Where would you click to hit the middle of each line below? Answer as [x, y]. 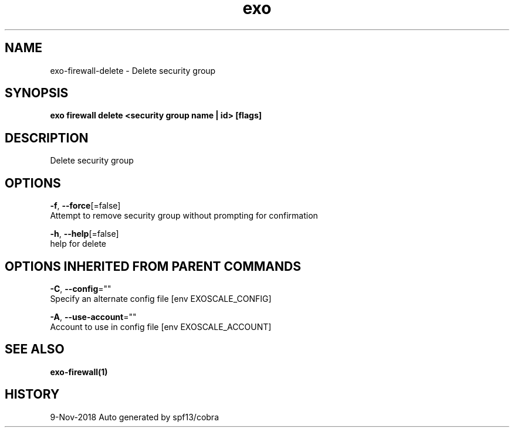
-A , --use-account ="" [93, 317]
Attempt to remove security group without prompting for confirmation [184, 216]
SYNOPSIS [37, 93]
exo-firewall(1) [79, 372]
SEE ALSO [35, 349]
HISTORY [32, 394]
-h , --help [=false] [84, 234]
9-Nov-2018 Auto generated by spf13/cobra [134, 417]
